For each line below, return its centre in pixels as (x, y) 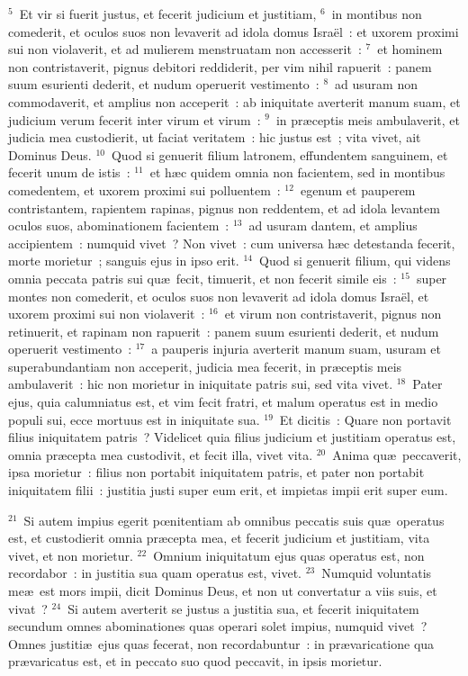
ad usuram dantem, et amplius (333, 225)
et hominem (410, 49)
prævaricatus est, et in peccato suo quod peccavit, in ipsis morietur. (195, 661)
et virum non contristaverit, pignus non (333, 314)
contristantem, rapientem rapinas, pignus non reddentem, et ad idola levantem (224, 207)
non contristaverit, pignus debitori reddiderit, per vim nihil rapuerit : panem (220, 66)
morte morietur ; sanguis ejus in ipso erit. (124, 261)
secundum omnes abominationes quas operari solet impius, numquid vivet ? (218, 626)
